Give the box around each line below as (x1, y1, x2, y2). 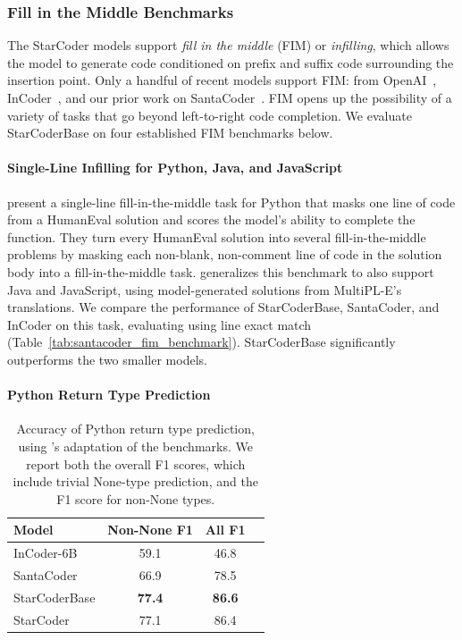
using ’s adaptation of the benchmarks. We (18, 436, 253, 455)
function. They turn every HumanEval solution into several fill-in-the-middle (7, 227, 426, 246)
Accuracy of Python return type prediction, (16, 419, 255, 438)
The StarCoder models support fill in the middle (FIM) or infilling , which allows (7, 36, 449, 55)
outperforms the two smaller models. (7, 349, 207, 368)
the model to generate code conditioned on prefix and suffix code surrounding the (7, 53, 454, 72)
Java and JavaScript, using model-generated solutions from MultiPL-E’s (7, 280, 402, 299)
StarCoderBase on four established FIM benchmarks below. (7, 123, 333, 142)
